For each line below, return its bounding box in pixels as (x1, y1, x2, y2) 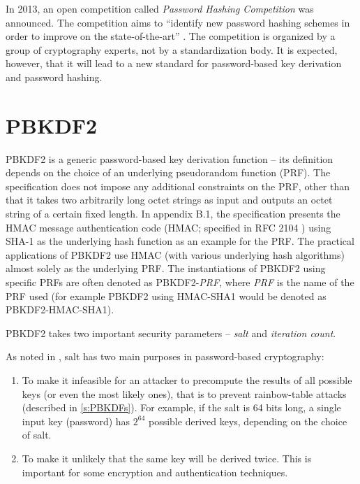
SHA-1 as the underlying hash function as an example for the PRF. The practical (6, 234, 354, 248)
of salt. (22, 427, 52, 442)
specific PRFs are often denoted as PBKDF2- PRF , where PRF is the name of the (6, 275, 354, 290)
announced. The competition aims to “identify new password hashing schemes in (6, 15, 350, 29)
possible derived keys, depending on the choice (148, 413, 347, 428)
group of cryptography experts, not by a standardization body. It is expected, (6, 42, 338, 57)
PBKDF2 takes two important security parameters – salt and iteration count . (6, 325, 336, 340)
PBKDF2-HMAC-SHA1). (6, 302, 114, 317)
